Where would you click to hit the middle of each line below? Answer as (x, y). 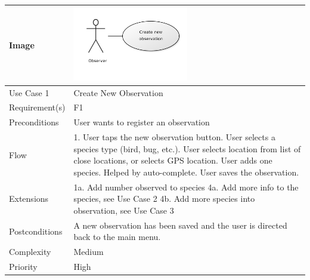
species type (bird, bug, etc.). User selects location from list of (187, 148)
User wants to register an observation (142, 122)
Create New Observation (118, 92)
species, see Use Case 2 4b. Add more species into (164, 199)
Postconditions (36, 231)
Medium (89, 252)
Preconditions (34, 122)
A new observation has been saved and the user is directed (180, 225)
